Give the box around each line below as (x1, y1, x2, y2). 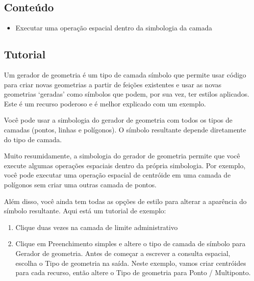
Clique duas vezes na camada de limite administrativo (15, 222, 178, 232)
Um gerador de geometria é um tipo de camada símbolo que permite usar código (4, 70, 246, 79)
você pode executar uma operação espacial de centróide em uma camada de (4, 170, 231, 180)
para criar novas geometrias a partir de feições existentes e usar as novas (4, 79, 222, 89)
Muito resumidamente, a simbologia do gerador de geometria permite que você (4, 151, 240, 161)
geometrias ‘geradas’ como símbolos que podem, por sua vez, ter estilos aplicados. (4, 89, 250, 99)
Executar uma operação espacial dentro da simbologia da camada (15, 23, 212, 33)
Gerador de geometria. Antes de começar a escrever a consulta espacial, (15, 248, 230, 258)
